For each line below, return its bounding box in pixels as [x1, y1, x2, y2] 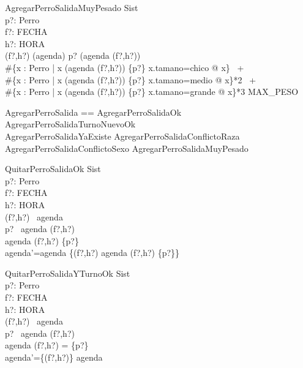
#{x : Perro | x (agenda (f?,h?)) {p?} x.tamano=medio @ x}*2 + [5, 73, 256, 86]
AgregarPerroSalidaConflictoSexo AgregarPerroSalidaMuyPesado [5, 141, 249, 154]
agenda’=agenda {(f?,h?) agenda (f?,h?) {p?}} [5, 246, 180, 259]
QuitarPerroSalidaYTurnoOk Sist [5, 266, 130, 279]
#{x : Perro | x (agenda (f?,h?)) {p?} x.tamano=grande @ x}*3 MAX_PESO [5, 85, 299, 98]
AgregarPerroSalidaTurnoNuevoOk [5, 118, 136, 130]
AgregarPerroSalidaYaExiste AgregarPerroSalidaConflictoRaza [5, 129, 240, 142]
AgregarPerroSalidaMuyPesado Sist [5, 1, 138, 13]
